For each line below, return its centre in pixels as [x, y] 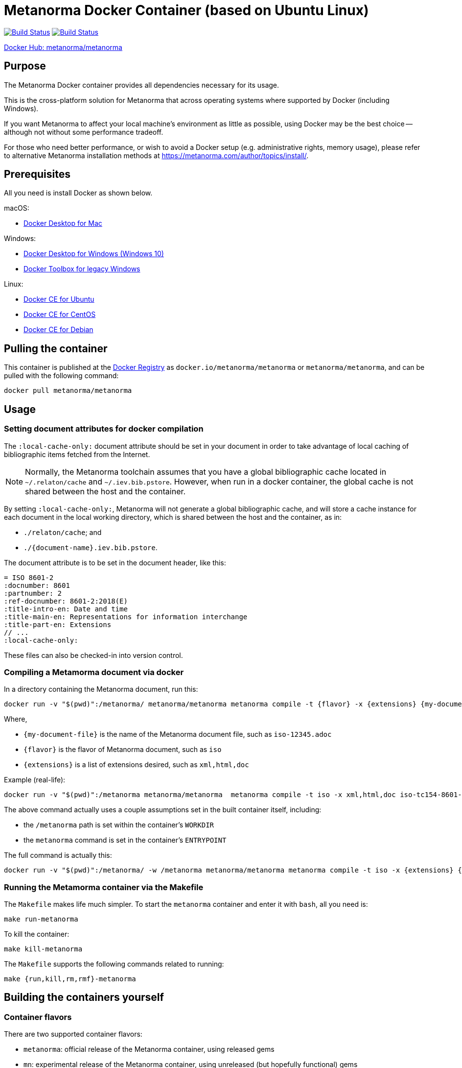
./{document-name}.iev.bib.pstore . [91, 547]
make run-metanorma [41, 919]
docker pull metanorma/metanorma [68, 391]
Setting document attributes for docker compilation [104, 429]
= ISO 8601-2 [29, 577]
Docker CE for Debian [58, 330]
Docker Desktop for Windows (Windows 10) [94, 254]
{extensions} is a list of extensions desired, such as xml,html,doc [136, 765]
